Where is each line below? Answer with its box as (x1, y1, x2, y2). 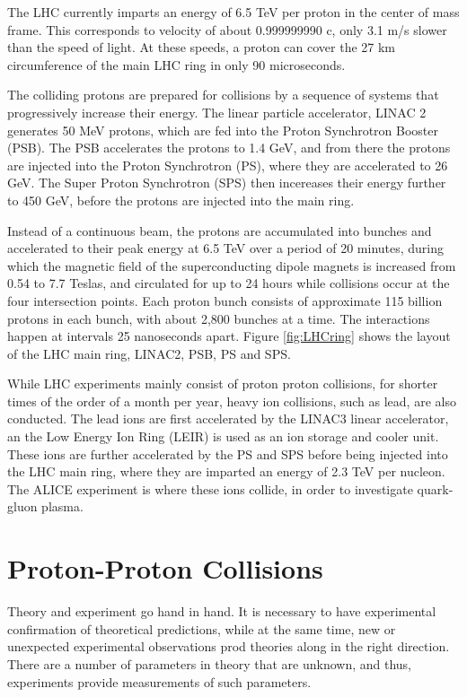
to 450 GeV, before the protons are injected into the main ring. (7, 190, 355, 209)
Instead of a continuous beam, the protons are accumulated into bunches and (7, 221, 432, 240)
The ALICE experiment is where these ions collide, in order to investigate (7, 479, 413, 498)
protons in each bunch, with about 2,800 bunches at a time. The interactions (7, 309, 430, 327)
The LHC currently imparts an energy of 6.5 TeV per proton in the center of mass (7, 3, 460, 21)
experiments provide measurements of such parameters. (7, 672, 312, 691)
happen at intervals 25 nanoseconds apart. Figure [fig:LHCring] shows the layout (7, 327, 451, 345)
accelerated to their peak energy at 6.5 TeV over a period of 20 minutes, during (7, 239, 445, 257)
